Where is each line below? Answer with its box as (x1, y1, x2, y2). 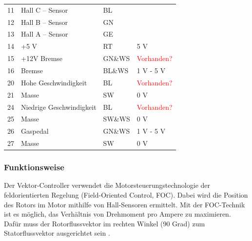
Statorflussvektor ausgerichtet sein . (4, 228, 110, 238)
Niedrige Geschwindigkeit (21, 101, 97, 112)
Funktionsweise (4, 161, 64, 173)
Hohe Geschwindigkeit (21, 77, 87, 87)
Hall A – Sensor (21, 29, 68, 39)
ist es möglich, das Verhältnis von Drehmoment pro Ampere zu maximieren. (4, 209, 231, 219)
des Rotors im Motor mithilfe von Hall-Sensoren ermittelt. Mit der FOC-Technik (4, 199, 245, 209)
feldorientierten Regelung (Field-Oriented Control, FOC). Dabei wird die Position (4, 189, 248, 200)
